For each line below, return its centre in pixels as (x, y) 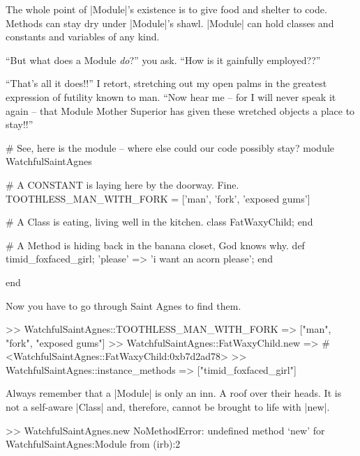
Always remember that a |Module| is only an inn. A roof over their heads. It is (174, 393)
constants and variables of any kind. (83, 37)
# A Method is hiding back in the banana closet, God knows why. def (155, 245)
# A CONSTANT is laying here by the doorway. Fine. (122, 184)
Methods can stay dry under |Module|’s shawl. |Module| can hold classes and (170, 23)
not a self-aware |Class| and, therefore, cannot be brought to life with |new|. (168, 407)
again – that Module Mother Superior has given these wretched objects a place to (180, 110)
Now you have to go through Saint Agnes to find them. (123, 305)
